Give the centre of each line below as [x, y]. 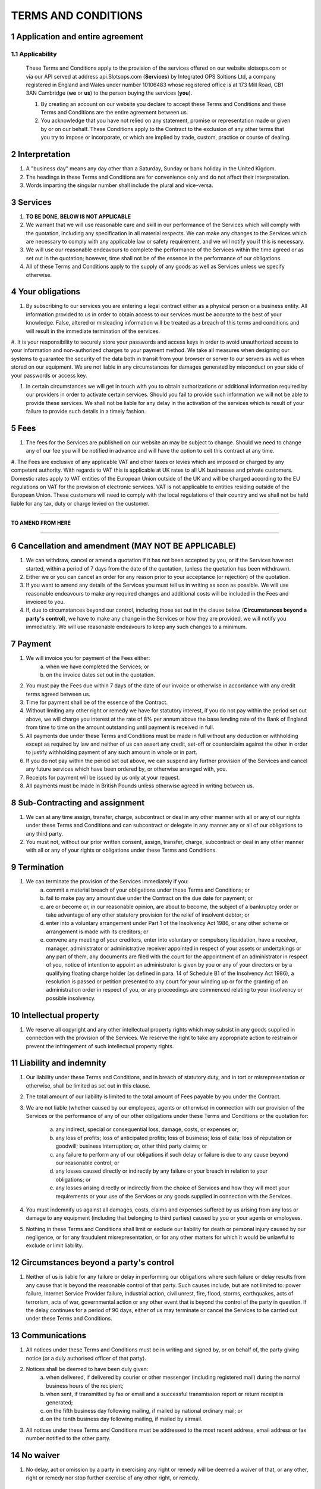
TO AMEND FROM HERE [41, 523]
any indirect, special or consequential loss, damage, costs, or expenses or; [147, 1129]
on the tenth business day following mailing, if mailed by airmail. [124, 1419]
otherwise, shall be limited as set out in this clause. [88, 1085]
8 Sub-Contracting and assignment [78, 803]
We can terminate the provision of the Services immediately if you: [107, 881]
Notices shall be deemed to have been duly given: [87, 1369]
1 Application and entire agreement [77, 37]
